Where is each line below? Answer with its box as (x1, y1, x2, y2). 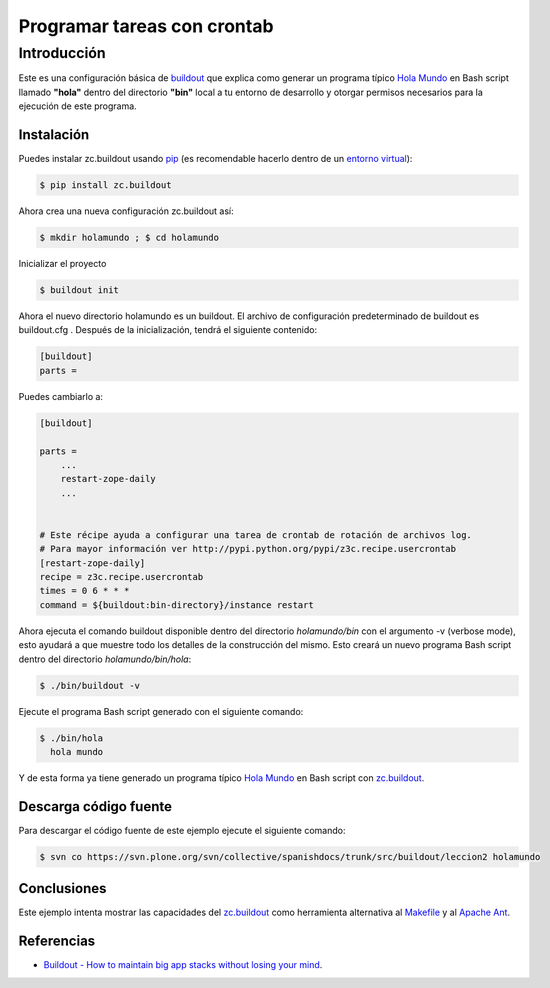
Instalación (18, 126, 90, 143)
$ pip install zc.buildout (39, 180, 172, 191)
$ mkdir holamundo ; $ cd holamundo (39, 232, 220, 244)
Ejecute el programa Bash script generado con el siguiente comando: (18, 705, 304, 717)
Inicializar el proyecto (18, 258, 107, 270)
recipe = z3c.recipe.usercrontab (39, 571, 204, 583)
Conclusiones (18, 880, 107, 897)
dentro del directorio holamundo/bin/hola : (18, 653, 192, 665)
